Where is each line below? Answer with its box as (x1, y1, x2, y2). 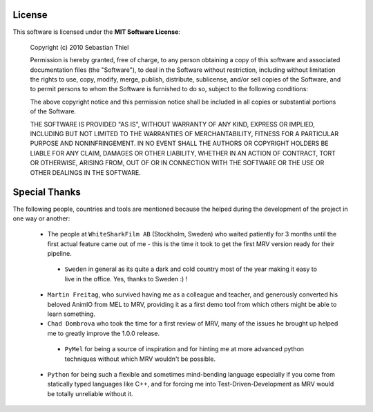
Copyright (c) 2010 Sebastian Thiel (30, 43, 129, 51)
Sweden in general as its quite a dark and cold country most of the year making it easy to (64, 265, 318, 273)
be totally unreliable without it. (47, 389, 134, 397)
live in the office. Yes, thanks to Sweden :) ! (64, 274, 188, 283)
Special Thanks (12, 187, 81, 198)
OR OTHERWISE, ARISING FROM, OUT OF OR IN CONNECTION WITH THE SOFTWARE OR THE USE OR (30, 159, 325, 167)
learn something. (47, 310, 96, 318)
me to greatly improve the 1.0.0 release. (47, 329, 160, 337)
